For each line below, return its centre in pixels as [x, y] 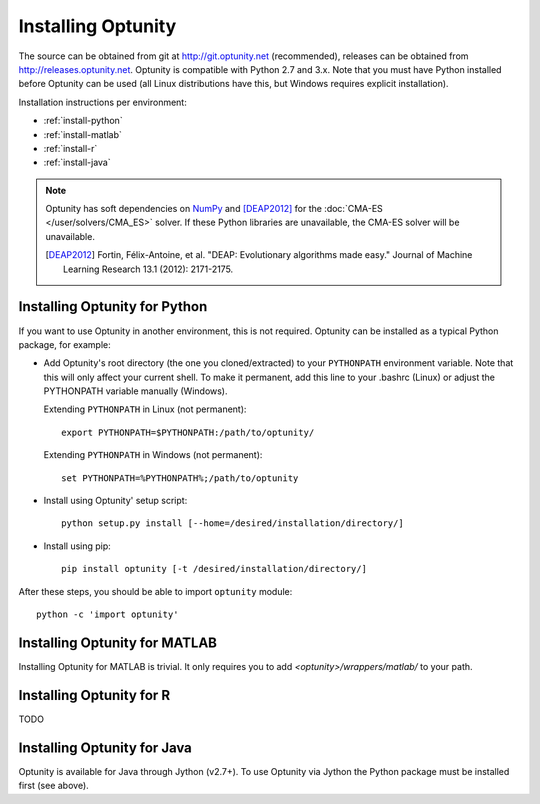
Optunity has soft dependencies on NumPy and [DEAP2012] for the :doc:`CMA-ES [214, 209]
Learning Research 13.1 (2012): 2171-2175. [148, 269]
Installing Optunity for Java [105, 747]
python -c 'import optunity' [107, 614]
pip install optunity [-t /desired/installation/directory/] [214, 569]
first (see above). [53, 786]
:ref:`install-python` [83, 121]
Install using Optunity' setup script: [115, 501]
